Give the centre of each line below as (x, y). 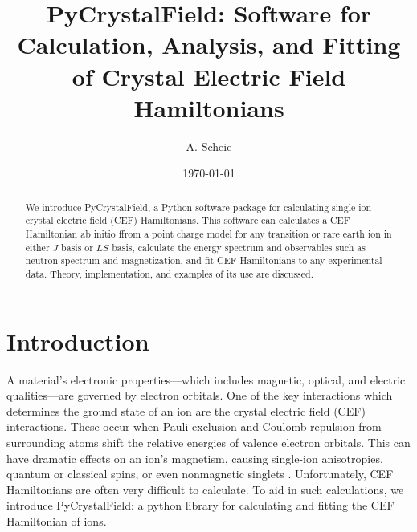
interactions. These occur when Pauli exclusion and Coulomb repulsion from (194, 426)
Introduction (78, 341)
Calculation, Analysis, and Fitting (209, 45)
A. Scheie (209, 146)
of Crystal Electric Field (209, 76)
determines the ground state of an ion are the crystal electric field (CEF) (186, 410)
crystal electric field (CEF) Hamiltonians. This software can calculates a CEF (188, 220)
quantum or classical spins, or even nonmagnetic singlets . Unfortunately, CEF (200, 474)
